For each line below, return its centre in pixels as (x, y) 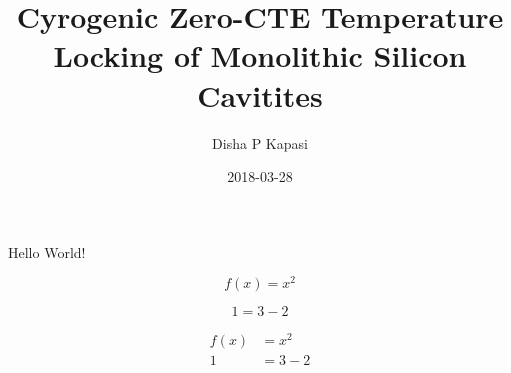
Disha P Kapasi (260, 142)
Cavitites (260, 94)
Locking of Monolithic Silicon (260, 55)
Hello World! (47, 251)
